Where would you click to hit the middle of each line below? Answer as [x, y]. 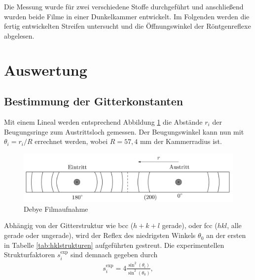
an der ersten [226, 235]
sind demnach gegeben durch [114, 255]
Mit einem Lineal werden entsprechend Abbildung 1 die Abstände [103, 121]
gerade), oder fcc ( [190, 225]
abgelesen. [19, 35]
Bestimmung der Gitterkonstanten [94, 101]
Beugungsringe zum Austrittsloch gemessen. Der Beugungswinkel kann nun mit [124, 131]
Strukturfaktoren [30, 255]
